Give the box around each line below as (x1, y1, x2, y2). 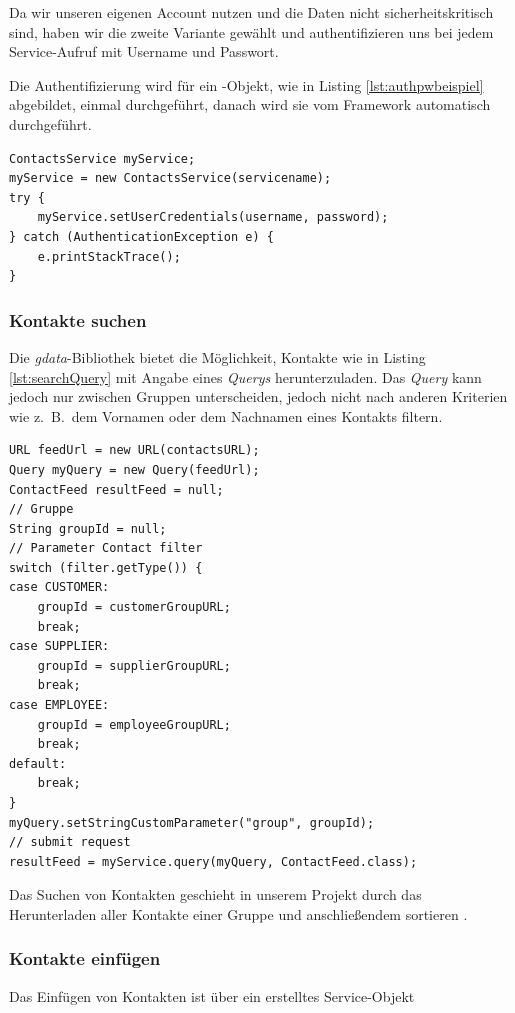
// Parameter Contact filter (9, 541, 203, 556)
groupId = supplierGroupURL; (37, 658, 231, 673)
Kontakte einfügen (9, 946, 161, 971)
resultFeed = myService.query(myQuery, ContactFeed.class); (9, 854, 418, 869)
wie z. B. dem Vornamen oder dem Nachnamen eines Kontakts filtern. (9, 405, 443, 426)
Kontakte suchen (9, 307, 147, 332)
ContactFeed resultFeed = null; (9, 482, 224, 497)
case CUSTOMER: (9, 580, 110, 595)
